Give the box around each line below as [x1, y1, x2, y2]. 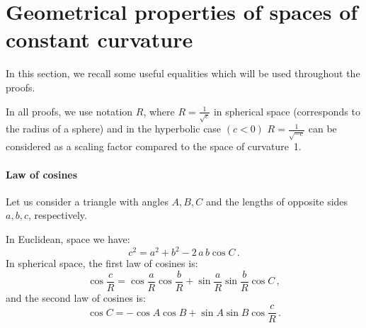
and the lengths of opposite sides [205, 193, 348, 208]
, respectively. [28, 208, 87, 222]
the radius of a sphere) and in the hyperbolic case [6, 121, 222, 136]
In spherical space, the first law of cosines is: [6, 256, 198, 271]
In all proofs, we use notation [6, 103, 133, 118]
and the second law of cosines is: [6, 290, 146, 305]
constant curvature [6, 25, 193, 54]
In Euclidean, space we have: [6, 231, 130, 246]
